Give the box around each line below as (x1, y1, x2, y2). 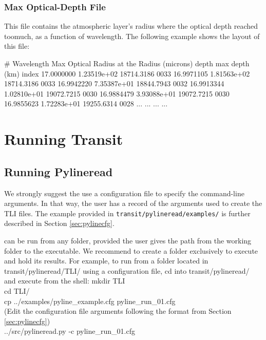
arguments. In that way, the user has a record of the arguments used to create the (4, 198, 262, 209)
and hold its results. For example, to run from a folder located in (4, 255, 208, 266)
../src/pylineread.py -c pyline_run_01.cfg (4, 326, 135, 336)
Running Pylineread (4, 163, 113, 179)
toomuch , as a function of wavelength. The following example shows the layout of (4, 30, 260, 41)
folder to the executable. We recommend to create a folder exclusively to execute (4, 245, 258, 256)
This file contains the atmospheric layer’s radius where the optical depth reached (4, 21, 258, 31)
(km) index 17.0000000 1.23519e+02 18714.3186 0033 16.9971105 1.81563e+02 (4, 68, 250, 79)
